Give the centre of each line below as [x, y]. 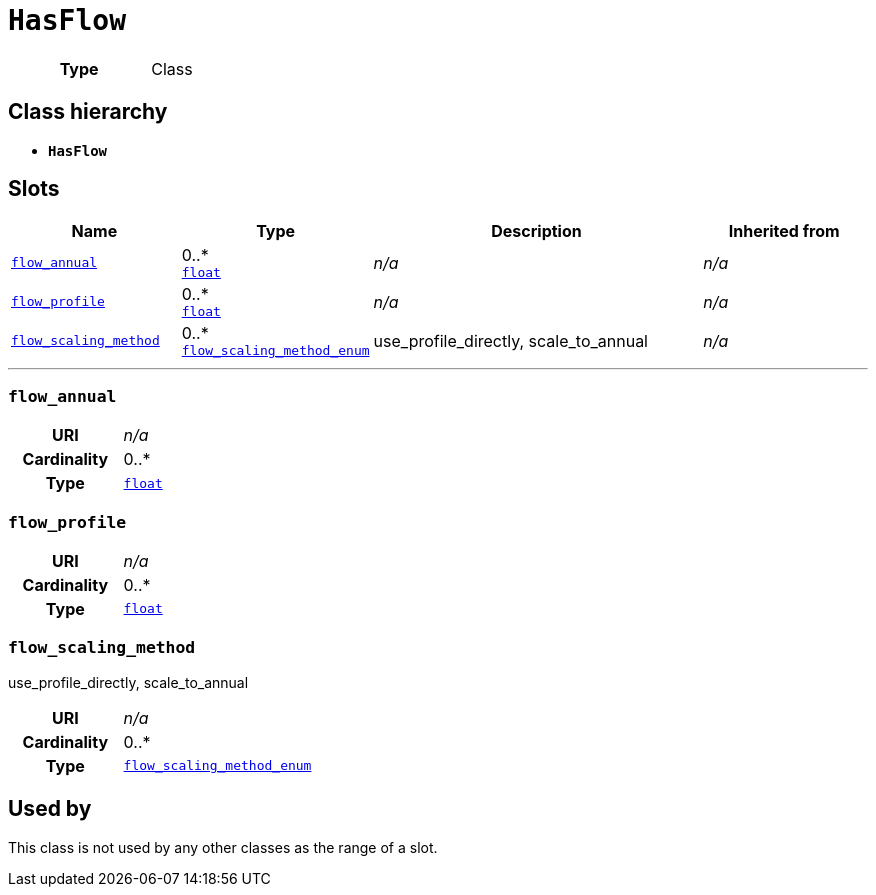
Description [536, 231]
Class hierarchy [88, 112]
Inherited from [784, 231]
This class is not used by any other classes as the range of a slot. [223, 847]
